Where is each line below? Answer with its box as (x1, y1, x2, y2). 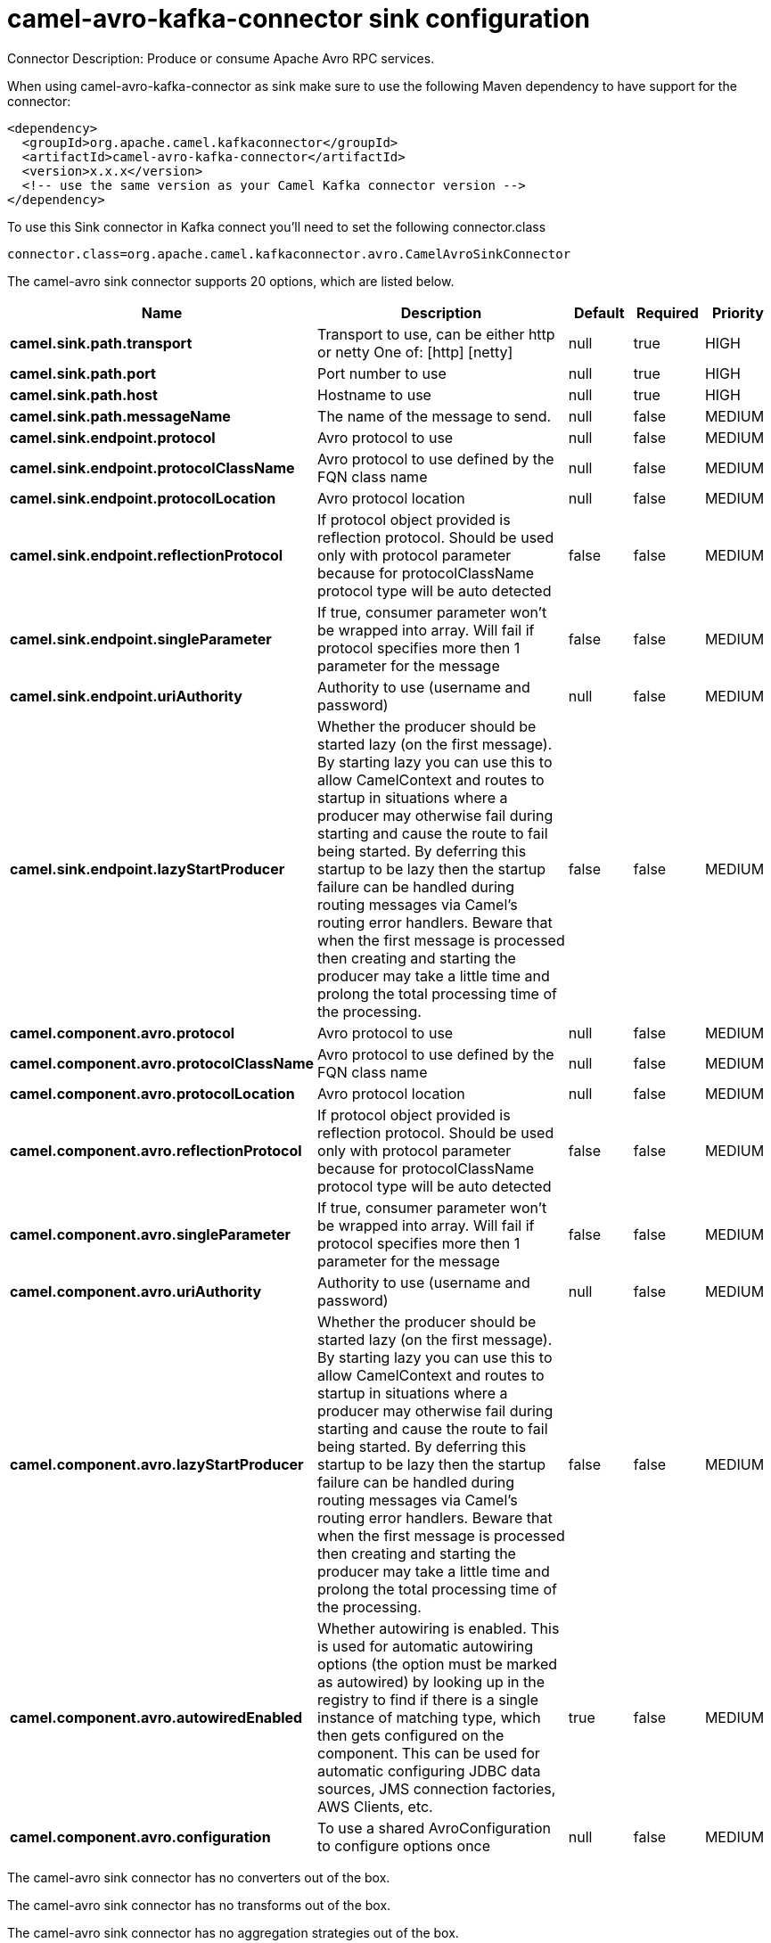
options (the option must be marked (317, 1654, 558, 1673)
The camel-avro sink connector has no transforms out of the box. (7, 1897, 391, 1913)
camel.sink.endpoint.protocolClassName (10, 458, 295, 477)
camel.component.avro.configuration (10, 1827, 271, 1846)
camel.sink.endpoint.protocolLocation (10, 488, 276, 507)
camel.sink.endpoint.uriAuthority (10, 686, 242, 705)
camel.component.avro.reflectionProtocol (10, 1141, 302, 1160)
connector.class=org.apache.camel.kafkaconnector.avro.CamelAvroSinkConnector (7, 246, 571, 261)
